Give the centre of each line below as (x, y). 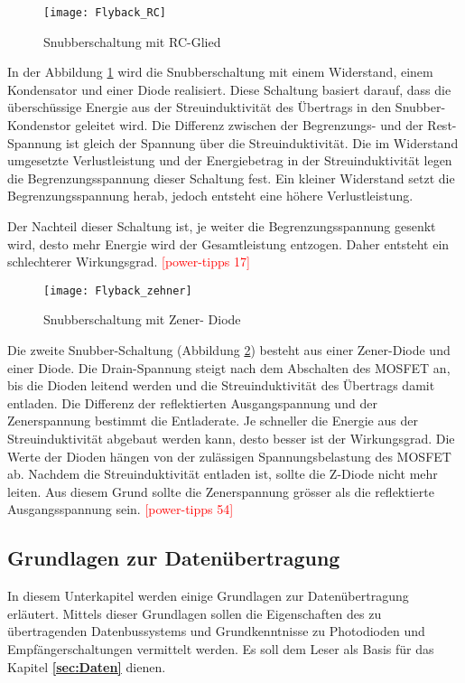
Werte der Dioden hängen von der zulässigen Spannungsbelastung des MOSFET (229, 456)
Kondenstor (39, 125)
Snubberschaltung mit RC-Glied (132, 41)
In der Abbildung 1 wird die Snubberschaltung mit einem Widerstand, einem (220, 72)
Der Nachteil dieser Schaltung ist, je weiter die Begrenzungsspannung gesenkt (222, 226)
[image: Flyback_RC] (105, 13)
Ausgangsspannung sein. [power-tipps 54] (121, 509)
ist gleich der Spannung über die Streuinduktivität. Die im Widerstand (262, 142)
